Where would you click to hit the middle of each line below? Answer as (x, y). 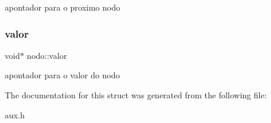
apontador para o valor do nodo (62, 75)
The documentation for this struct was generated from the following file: (136, 95)
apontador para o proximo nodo (62, 7)
